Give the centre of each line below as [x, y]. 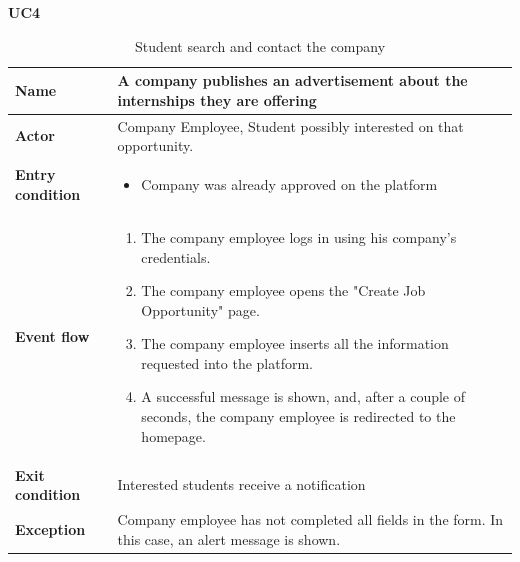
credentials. [176, 256]
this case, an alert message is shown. [229, 538]
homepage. [173, 435]
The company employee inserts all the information [295, 343]
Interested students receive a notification [241, 484]
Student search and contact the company [260, 45]
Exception [50, 528]
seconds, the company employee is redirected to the [298, 416]
